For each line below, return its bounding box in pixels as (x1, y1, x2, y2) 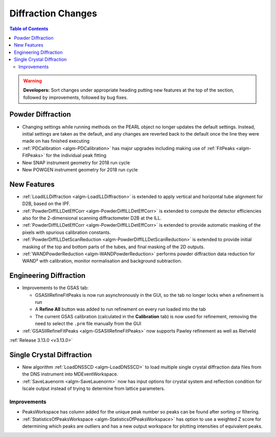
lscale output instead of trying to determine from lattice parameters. (22, 385, 166, 391)
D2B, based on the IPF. (22, 201, 71, 207)
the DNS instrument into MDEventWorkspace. (22, 371, 119, 377)
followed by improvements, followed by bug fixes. (23, 94, 128, 100)
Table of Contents (9, 26, 49, 32)
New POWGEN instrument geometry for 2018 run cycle (22, 166, 138, 172)
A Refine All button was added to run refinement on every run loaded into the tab (35, 306, 206, 312)
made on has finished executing (22, 138, 89, 144)
